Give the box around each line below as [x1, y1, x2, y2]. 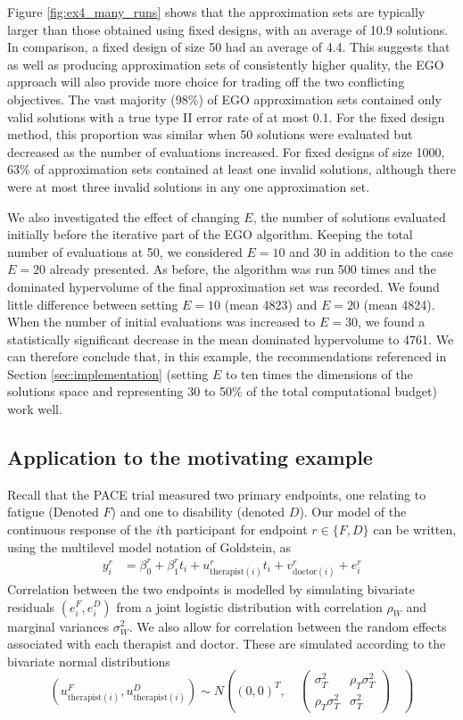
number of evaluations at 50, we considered [7, 242, 243, 261]
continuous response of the [7, 520, 153, 539]
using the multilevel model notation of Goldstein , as [7, 537, 292, 556]
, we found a [357, 312, 426, 331]
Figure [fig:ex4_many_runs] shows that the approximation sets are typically [7, 3, 426, 21]
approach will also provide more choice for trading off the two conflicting [7, 72, 405, 91]
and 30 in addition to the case [289, 242, 453, 261]
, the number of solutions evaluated [252, 207, 446, 226]
